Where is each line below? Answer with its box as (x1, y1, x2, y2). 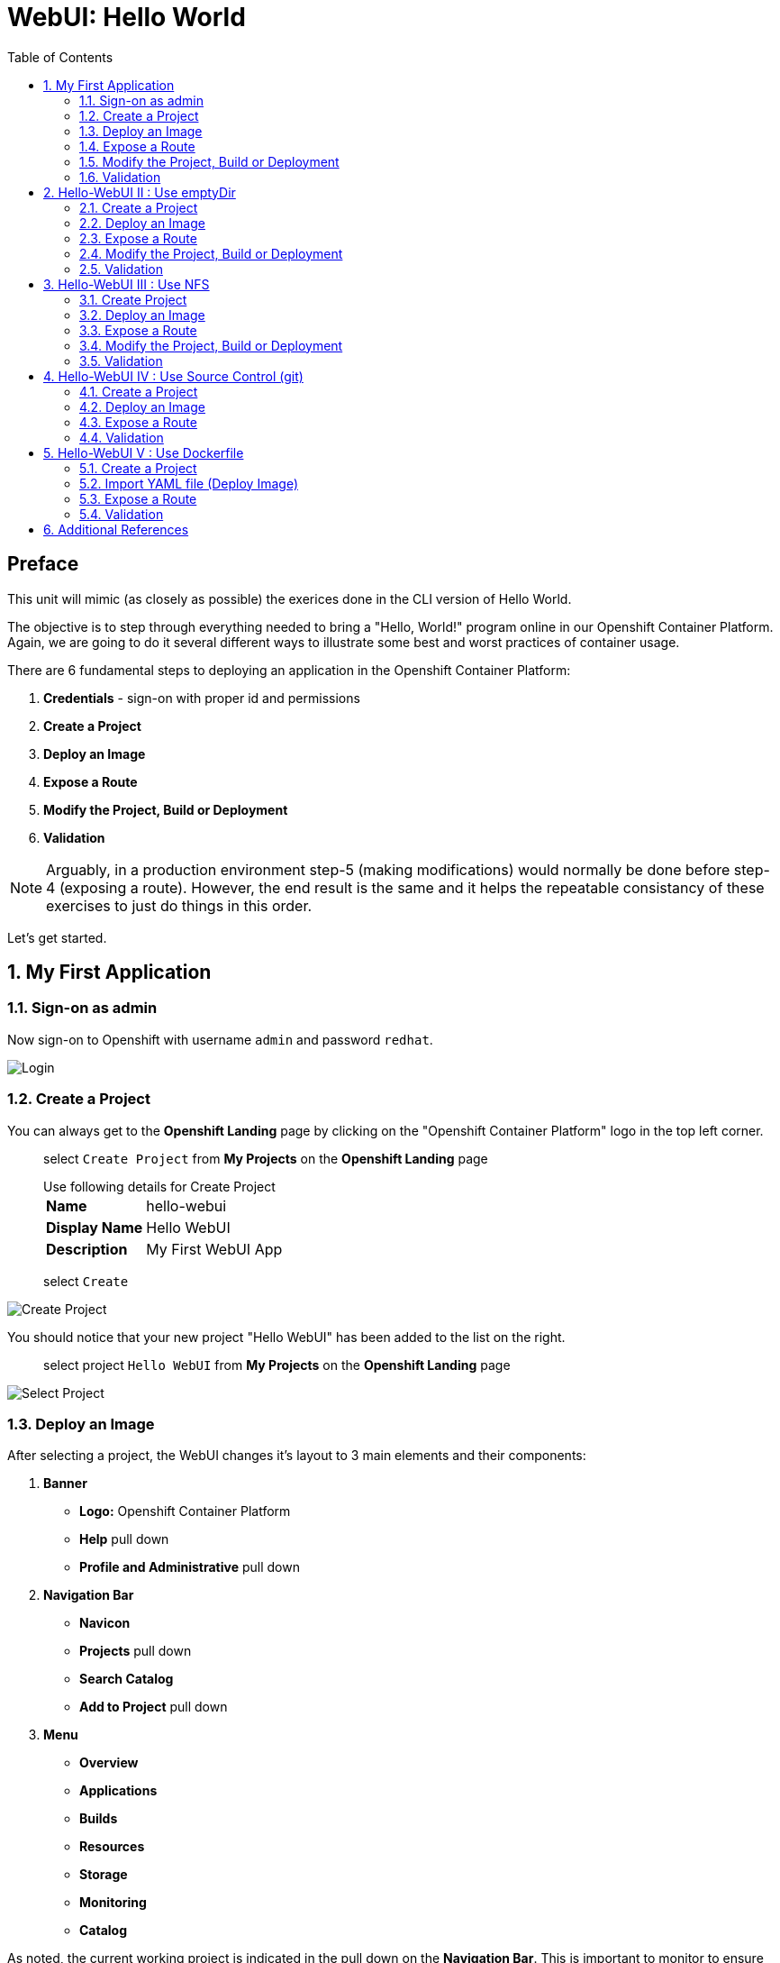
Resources (79, 1839, 145, 1855)
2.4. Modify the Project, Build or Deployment (79, 245, 343, 261)
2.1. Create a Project (79, 199, 198, 215)
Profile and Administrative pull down (79, 1559, 300, 1575)
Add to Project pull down (79, 1699, 228, 1715)
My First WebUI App (146, 1239, 283, 1258)
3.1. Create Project (79, 291, 187, 307)
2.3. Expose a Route (79, 230, 197, 246)
